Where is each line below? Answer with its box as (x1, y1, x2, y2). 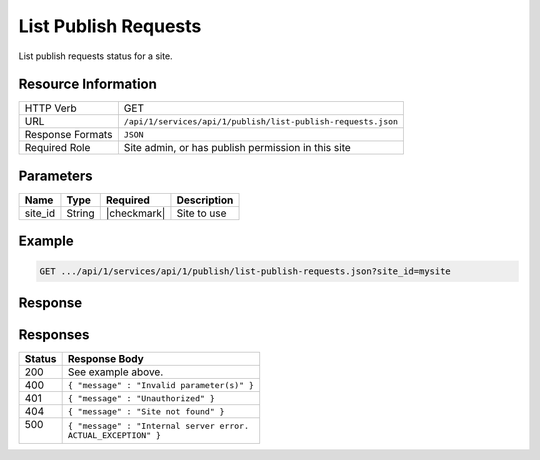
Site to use (176, 206, 227, 220)
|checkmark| (105, 206, 166, 220)
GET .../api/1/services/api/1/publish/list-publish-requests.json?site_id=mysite (39, 265, 452, 277)
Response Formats (24, 128, 113, 142)
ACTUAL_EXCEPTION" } (67, 430, 162, 441)
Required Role (24, 141, 91, 155)
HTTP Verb (24, 101, 77, 115)
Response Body (67, 352, 144, 366)
